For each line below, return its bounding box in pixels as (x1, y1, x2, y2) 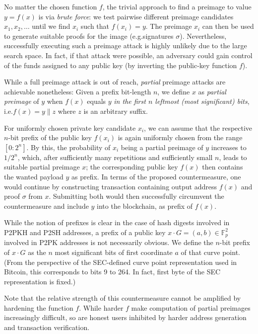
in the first (114, 96, 146, 106)
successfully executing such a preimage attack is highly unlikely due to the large (4, 40, 247, 51)
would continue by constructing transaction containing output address (4, 181, 217, 191)
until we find (32, 21, 70, 31)
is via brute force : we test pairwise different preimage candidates (38, 11, 234, 21)
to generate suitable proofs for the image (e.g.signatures (4, 30, 174, 41)
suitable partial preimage (4, 162, 80, 172)
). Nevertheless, (180, 30, 227, 41)
